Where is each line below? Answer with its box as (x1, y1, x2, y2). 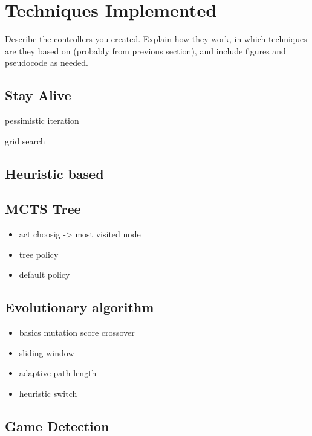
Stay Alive (5, 86, 71, 104)
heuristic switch (19, 387, 77, 400)
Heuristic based (5, 164, 104, 182)
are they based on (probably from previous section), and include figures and (5, 44, 286, 57)
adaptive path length (19, 367, 97, 379)
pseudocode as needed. (5, 56, 88, 69)
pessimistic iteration (5, 114, 79, 127)
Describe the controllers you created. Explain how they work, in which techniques (5, 33, 307, 45)
